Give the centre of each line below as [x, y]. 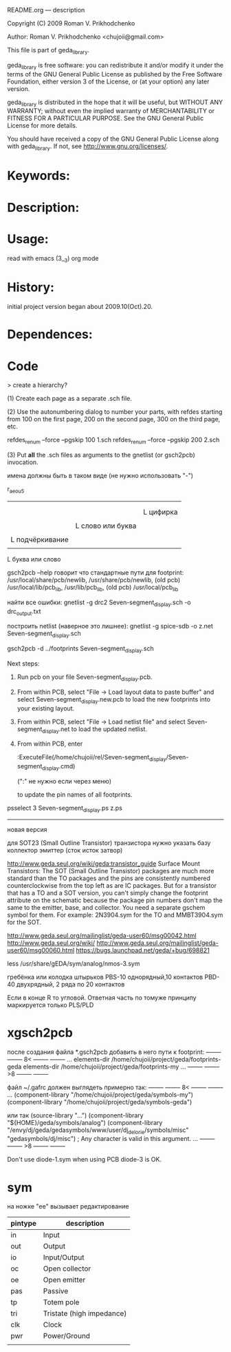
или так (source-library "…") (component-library [75, 1115]
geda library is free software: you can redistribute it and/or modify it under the [115, 66]
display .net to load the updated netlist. [95, 729]
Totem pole [61, 1302]
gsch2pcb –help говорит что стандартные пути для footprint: [96, 573]
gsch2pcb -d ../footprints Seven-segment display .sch [80, 649]
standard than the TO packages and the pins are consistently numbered [109, 878]
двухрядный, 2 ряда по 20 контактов [70, 984]
